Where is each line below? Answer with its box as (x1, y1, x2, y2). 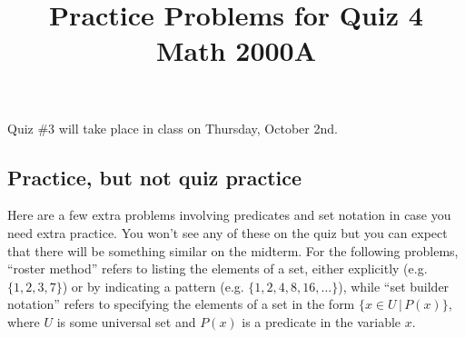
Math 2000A (155, 32, 317, 69)
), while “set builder (338, 276, 450, 295)
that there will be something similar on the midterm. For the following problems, (7, 241, 459, 260)
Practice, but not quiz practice (7, 163, 302, 191)
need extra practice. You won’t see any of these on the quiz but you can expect (7, 223, 448, 242)
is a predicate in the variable (242, 312, 401, 331)
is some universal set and (56, 312, 196, 331)
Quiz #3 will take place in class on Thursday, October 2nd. (7, 118, 338, 137)
